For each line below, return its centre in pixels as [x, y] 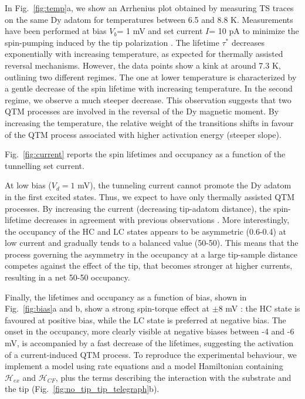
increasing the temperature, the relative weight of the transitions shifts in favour [149, 122]
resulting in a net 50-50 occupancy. [67, 277]
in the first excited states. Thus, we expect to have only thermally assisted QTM [150, 196]
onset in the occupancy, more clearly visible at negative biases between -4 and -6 [150, 331]
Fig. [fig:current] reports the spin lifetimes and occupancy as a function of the [145, 154]
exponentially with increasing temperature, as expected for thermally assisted [144, 54]
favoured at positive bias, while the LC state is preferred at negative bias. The [145, 319]
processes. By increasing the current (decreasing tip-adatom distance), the [138, 208]
